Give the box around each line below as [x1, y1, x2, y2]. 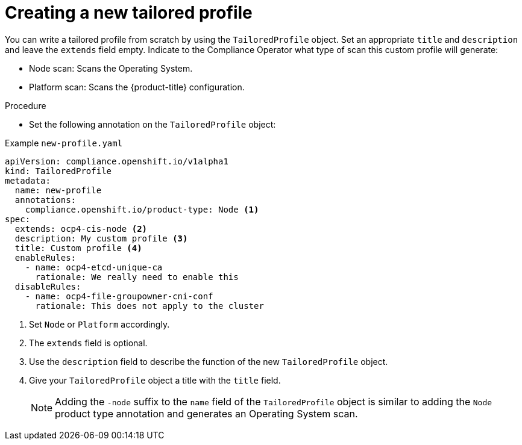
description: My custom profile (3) [14, 233, 188, 243]
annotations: [14, 194, 77, 205]
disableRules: [14, 281, 81, 291]
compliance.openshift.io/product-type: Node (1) [25, 204, 259, 214]
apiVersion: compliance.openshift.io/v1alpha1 [5, 156, 228, 166]
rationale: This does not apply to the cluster [35, 300, 264, 311]
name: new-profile [14, 185, 102, 195]
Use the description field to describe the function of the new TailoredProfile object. [29, 356, 388, 367]
